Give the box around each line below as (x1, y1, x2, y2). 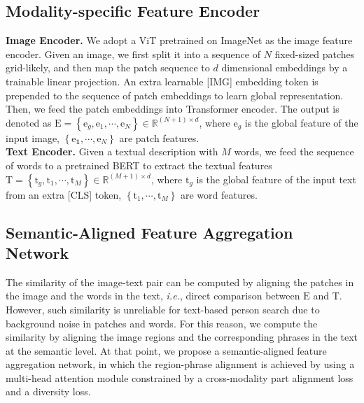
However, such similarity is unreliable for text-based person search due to (6, 302, 320, 316)
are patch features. (119, 130, 199, 145)
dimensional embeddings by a (221, 60, 348, 75)
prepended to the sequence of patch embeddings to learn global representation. (6, 87, 344, 102)
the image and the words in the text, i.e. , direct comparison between (6, 288, 300, 303)
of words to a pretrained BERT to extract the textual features (6, 157, 272, 172)
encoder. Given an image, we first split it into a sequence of (6, 46, 260, 61)
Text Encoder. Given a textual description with (6, 144, 218, 159)
